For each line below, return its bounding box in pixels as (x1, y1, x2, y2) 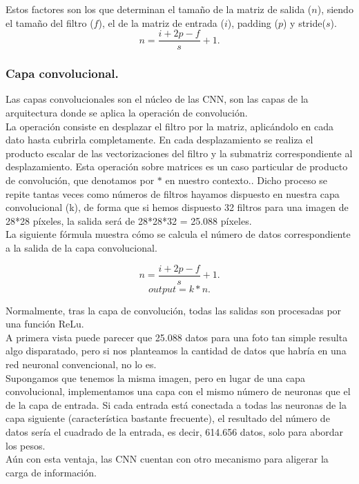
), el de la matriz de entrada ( (98, 15, 224, 30)
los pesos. (6, 438, 46, 452)
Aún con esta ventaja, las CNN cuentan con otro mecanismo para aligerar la (6, 452, 329, 466)
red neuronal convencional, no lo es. (6, 357, 157, 372)
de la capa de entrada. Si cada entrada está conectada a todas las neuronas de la (6, 397, 347, 412)
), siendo (317, 2, 353, 16)
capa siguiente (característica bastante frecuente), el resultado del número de (6, 411, 330, 425)
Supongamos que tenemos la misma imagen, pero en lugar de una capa (6, 370, 305, 385)
